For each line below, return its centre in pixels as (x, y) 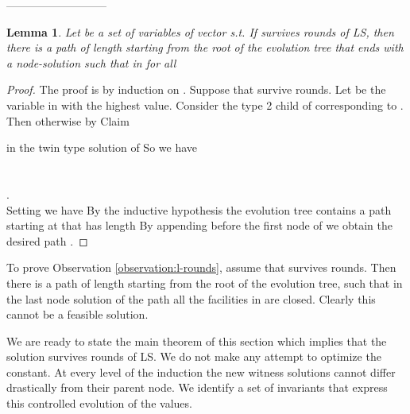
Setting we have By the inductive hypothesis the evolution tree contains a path (199, 209)
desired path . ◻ (47, 240)
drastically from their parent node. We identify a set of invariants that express (197, 387)
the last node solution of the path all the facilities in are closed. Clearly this (191, 298)
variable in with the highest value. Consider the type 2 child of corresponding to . (205, 104)
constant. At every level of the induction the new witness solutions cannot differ (201, 371)
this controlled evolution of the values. (99, 403)
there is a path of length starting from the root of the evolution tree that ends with (205, 47)
